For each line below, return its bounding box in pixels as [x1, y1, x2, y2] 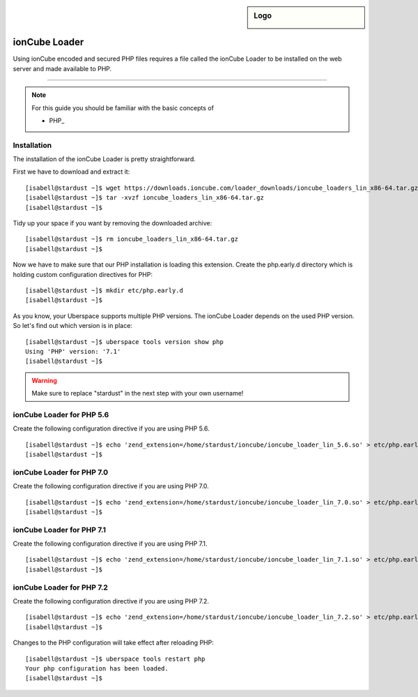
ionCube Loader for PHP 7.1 [13, 525, 106, 534]
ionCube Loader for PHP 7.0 [13, 467, 108, 477]
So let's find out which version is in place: [13, 322, 132, 330]
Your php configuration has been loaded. [25, 664, 169, 673]
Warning [31, 376, 57, 384]
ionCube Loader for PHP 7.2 [13, 583, 108, 592]
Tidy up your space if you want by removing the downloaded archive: [13, 219, 212, 227]
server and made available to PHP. [13, 64, 112, 73]
